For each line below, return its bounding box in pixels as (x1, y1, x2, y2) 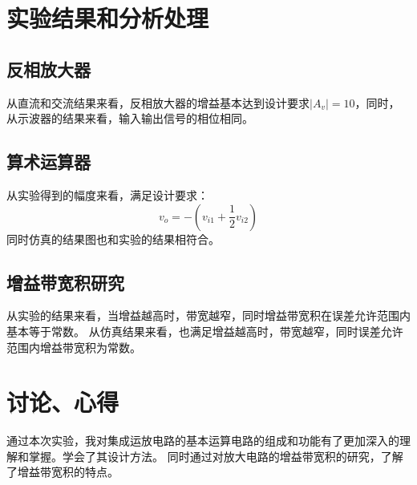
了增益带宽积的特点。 (6, 463, 119, 480)
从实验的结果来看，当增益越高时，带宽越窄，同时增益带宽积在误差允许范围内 (6, 307, 411, 324)
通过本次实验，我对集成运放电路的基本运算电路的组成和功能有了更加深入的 (6, 432, 399, 449)
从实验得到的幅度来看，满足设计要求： (6, 186, 208, 203)
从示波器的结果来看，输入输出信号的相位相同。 (6, 110, 253, 127)
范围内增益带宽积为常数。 (6, 338, 141, 355)
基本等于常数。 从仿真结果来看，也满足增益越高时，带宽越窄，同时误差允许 (6, 322, 403, 339)
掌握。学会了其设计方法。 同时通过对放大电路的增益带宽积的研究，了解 (28, 447, 403, 464)
